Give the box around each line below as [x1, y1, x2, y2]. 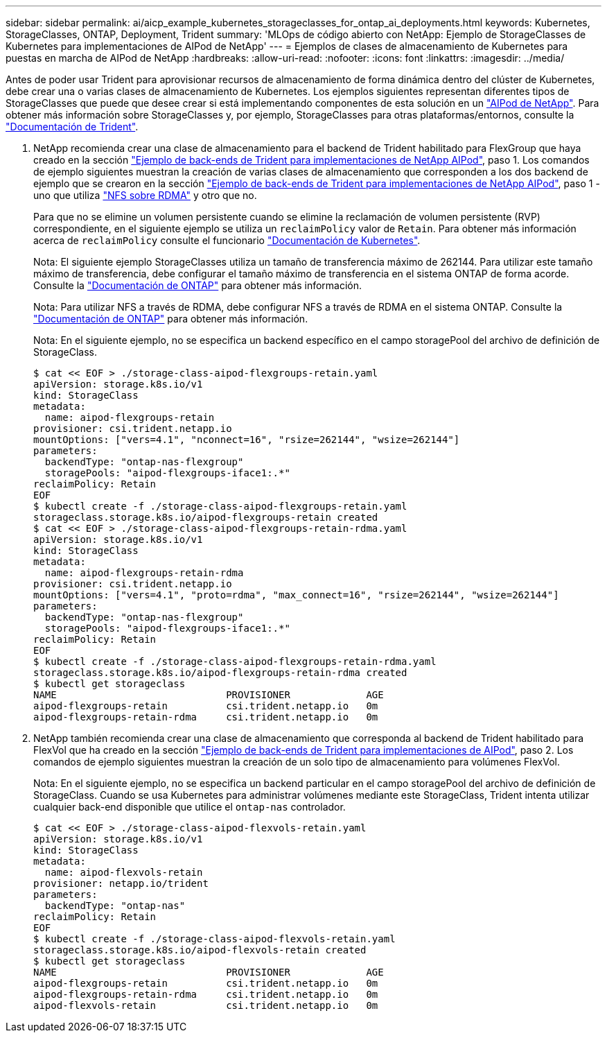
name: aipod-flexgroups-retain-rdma [44, 567, 244, 578]
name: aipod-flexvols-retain [44, 867, 203, 878]
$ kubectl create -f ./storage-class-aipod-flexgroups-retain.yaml [33, 501, 407, 512]
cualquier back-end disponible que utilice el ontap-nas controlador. [33, 801, 346, 813]
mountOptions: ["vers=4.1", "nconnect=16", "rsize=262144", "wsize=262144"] [33, 434, 460, 445]
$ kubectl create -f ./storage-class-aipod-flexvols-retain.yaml [33, 933, 396, 944]
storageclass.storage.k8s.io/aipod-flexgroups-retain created [33, 512, 378, 523]
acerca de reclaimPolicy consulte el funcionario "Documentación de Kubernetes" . [33, 234, 421, 246]
